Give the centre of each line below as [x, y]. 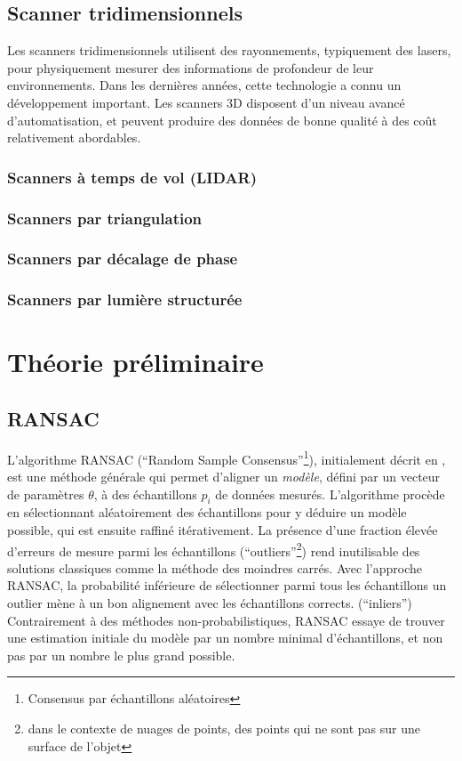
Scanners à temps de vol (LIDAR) [132, 177]
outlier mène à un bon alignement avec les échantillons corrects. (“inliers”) [210, 602]
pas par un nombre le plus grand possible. [121, 655]
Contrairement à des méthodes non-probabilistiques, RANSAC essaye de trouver [226, 620]
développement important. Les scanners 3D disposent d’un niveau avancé [206, 102]
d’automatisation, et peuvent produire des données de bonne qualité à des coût [222, 120]
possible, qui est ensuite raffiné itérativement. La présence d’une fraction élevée [223, 529]
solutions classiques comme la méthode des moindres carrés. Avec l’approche [215, 567]
